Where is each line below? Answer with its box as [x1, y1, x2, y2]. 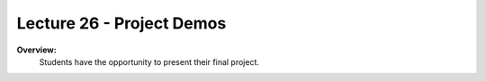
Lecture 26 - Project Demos [16, 13, 227, 33]
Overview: [16, 45, 58, 55]
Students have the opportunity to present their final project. [39, 56, 260, 67]
